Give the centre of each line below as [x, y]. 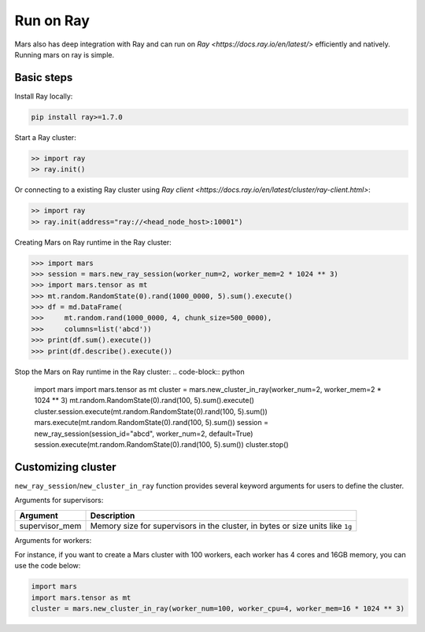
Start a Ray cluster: [45, 137]
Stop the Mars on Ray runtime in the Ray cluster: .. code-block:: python [129, 371]
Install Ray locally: [44, 96]
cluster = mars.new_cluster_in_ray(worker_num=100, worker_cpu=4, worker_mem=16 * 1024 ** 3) [218, 609]
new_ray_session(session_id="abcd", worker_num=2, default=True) [144, 434]
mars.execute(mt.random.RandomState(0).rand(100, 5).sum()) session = [152, 423]
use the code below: [48, 566]
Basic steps [44, 78]
